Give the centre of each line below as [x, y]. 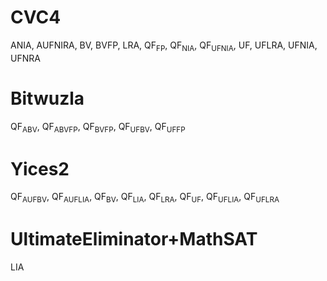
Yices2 [40, 168]
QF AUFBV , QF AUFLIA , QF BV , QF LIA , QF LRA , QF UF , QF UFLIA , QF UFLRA [145, 198]
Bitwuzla [47, 98]
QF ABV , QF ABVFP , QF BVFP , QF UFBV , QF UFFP [98, 127]
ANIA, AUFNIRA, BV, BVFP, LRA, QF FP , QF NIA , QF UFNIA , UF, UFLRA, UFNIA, [164, 46]
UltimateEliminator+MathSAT [134, 239]
